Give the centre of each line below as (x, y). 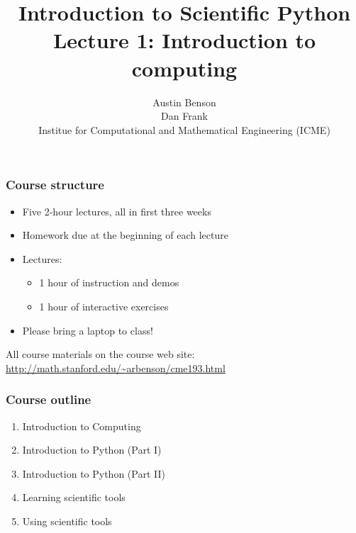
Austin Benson (184, 102)
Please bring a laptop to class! (88, 330)
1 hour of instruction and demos (109, 282)
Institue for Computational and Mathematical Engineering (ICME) (184, 129)
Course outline (49, 399)
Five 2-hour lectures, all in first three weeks (117, 211)
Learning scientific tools (74, 497)
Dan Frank (184, 116)
